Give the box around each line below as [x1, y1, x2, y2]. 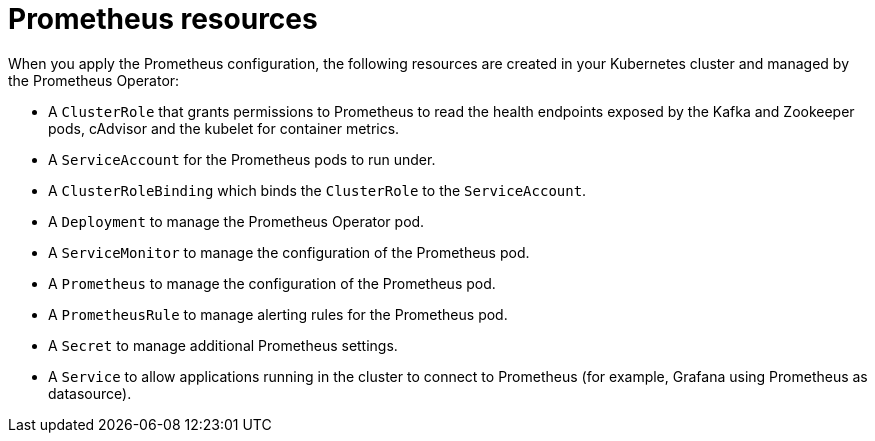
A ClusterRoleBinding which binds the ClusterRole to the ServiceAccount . [48, 181, 587, 199]
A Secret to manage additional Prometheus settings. [48, 336, 398, 354]
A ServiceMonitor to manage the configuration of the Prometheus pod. [48, 243, 530, 261]
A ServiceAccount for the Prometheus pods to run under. [48, 150, 436, 168]
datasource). [48, 384, 132, 402]
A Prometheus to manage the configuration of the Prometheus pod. [48, 274, 496, 292]
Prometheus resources [8, 2, 318, 36]
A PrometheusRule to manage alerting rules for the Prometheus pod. [48, 305, 508, 323]
